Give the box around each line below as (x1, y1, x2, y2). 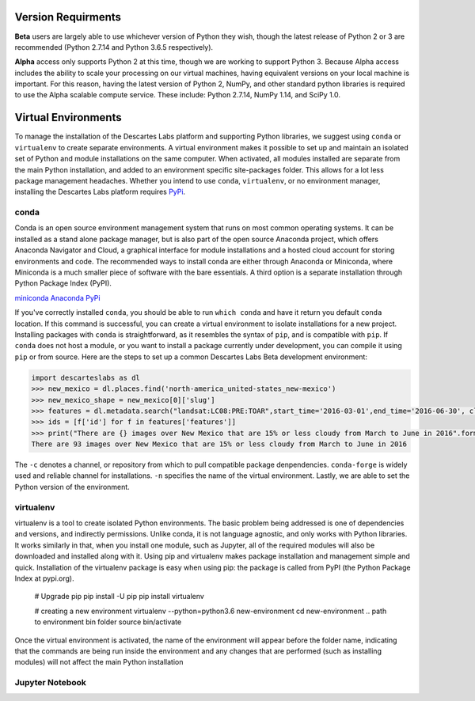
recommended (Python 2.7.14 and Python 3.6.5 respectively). (14, 42, 214, 51)
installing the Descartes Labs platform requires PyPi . (14, 187, 186, 197)
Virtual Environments (14, 111, 122, 124)
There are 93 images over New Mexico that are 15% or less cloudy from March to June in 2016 (31, 440, 408, 449)
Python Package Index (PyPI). (14, 279, 112, 288)
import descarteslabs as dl (31, 373, 140, 382)
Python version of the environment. (14, 482, 130, 491)
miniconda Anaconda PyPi (14, 293, 101, 302)
